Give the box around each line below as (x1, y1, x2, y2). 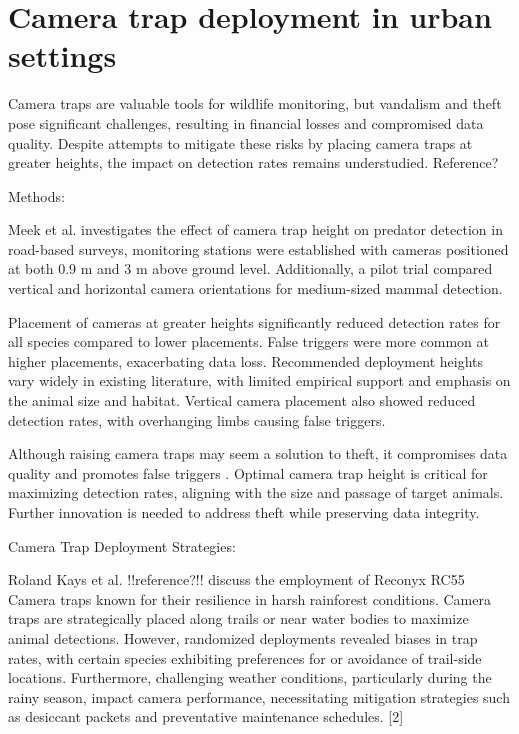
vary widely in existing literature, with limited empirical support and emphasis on (8, 370, 511, 391)
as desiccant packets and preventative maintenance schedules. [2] (8, 706, 404, 727)
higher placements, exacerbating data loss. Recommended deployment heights (8, 350, 483, 371)
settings (8, 35, 117, 76)
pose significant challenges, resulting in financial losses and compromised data (8, 112, 484, 133)
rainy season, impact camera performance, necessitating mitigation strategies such (8, 686, 510, 707)
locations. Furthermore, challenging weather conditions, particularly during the (8, 667, 492, 688)
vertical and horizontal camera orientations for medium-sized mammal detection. (8, 278, 503, 299)
